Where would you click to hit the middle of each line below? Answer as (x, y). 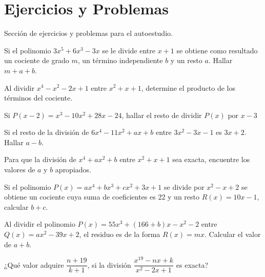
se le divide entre (129, 50)
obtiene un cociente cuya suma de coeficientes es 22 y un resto (102, 197)
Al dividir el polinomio (40, 224)
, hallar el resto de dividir (162, 115)
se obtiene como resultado (217, 50)
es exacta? (192, 264)
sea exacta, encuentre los (211, 159)
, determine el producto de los (188, 87)
